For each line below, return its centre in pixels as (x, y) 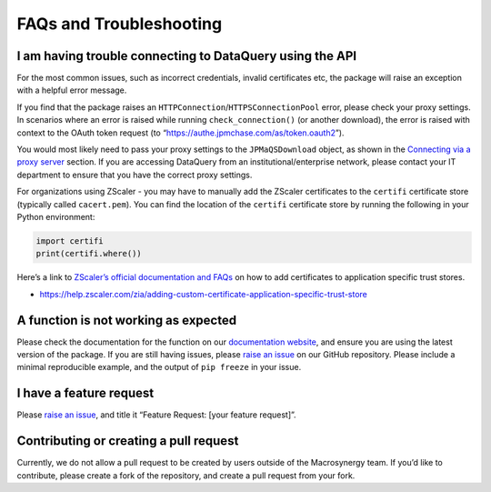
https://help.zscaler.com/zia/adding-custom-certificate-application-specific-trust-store (203, 294)
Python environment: (56, 216)
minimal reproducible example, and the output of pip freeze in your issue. (159, 367)
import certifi (70, 241)
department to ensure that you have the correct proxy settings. (135, 175)
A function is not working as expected (126, 320)
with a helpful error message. (72, 90)
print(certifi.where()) (89, 254)
